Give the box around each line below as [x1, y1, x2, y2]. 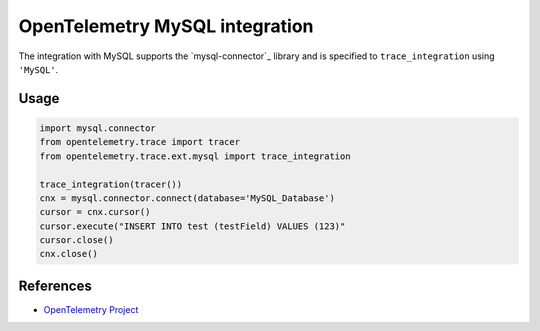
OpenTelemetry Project [43, 303, 139, 315]
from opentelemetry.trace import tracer [39, 136, 240, 148]
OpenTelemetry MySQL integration [18, 15, 314, 37]
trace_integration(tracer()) [39, 178, 183, 190]
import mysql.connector [39, 122, 157, 134]
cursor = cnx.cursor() [39, 206, 151, 218]
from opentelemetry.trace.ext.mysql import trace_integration [39, 150, 351, 162]
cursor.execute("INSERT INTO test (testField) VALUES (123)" [39, 220, 346, 232]
